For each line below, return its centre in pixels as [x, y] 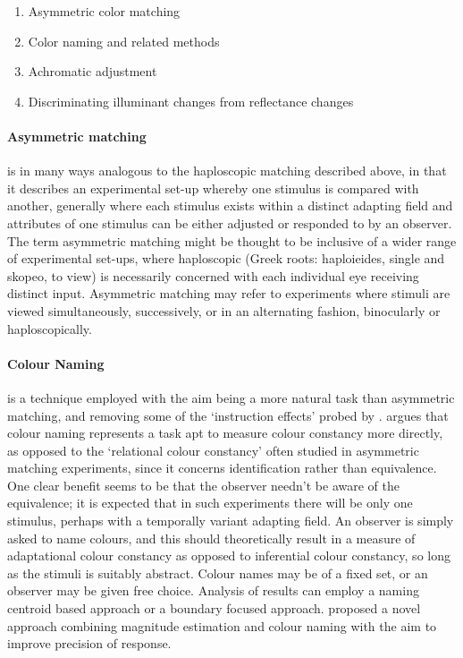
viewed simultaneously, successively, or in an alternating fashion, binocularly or [224, 310]
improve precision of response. [89, 643]
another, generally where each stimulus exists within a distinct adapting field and [230, 205]
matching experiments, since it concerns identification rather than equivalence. [222, 468]
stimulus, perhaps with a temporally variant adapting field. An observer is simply [231, 521]
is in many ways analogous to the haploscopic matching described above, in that [227, 171]
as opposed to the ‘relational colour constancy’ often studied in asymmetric [213, 450]
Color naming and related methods [124, 41]
